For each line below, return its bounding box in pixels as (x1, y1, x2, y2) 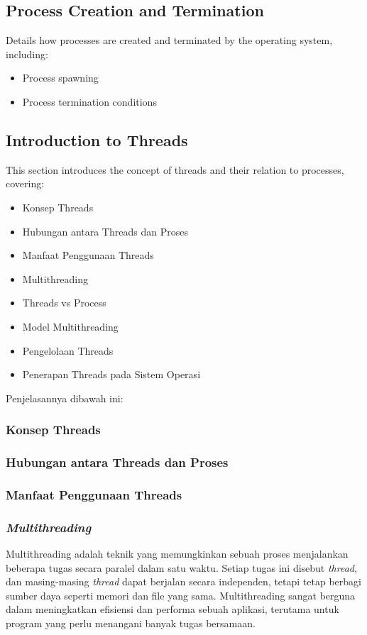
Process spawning (22, 70, 99, 85)
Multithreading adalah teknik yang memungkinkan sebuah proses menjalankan (6, 546, 349, 561)
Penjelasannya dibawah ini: (6, 390, 124, 405)
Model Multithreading (22, 319, 119, 333)
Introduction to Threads (6, 128, 188, 150)
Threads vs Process (22, 295, 106, 310)
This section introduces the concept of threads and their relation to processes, (6, 162, 344, 177)
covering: (6, 176, 45, 191)
